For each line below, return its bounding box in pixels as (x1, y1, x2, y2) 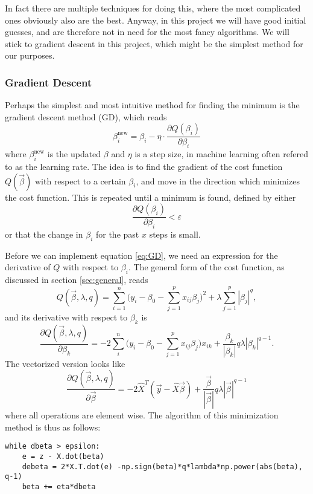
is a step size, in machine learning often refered (134, 148, 308, 160)
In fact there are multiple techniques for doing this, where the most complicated (5, 2, 301, 14)
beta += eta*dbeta (22, 482, 96, 491)
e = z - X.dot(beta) (22, 452, 104, 461)
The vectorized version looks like (5, 357, 125, 369)
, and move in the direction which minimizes (136, 174, 300, 187)
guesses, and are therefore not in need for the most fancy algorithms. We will (5, 25, 289, 38)
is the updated (47, 148, 101, 160)
